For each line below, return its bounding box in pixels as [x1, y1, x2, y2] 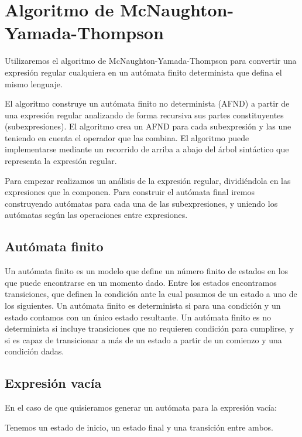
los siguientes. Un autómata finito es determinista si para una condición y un [5, 299, 281, 312]
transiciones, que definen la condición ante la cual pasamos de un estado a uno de [5, 288, 297, 300]
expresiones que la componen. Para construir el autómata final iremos [5, 186, 255, 198]
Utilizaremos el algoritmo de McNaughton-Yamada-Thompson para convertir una [5, 54, 297, 67]
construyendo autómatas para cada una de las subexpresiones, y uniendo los [5, 197, 278, 209]
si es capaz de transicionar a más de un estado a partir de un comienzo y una [5, 333, 282, 346]
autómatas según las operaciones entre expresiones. [5, 209, 188, 221]
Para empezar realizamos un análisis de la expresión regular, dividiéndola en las [5, 174, 291, 186]
